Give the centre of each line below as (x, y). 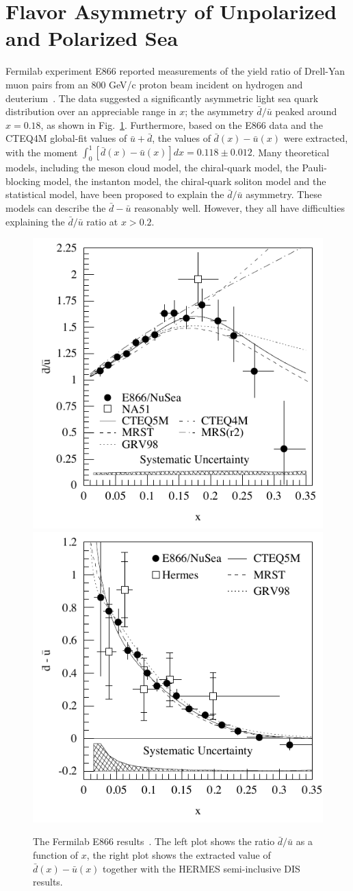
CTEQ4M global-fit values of (66, 138)
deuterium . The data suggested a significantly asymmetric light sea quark (162, 98)
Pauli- (314, 168)
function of (56, 854)
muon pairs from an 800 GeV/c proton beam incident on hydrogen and (154, 84)
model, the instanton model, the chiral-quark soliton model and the (185, 181)
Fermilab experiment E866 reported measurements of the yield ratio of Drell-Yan (175, 71)
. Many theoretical (291, 152)
